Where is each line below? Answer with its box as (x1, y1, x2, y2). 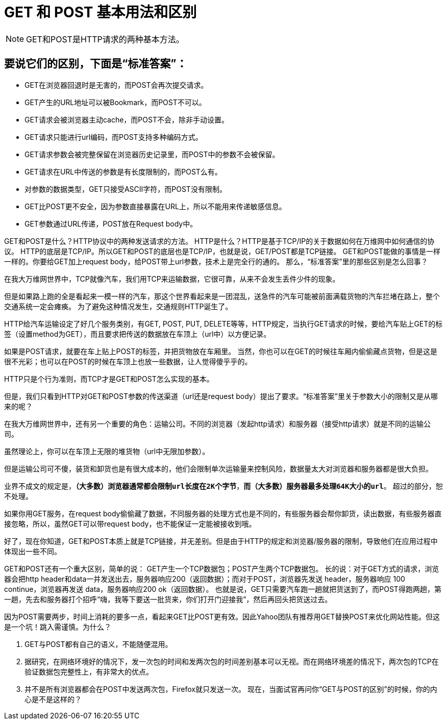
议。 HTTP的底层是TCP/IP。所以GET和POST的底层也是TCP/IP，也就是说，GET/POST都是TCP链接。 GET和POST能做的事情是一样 (4, 246, 440, 256)
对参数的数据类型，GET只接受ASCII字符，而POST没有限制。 (24, 184, 227, 193)
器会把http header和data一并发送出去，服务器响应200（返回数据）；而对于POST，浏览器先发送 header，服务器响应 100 (4, 574, 405, 583)
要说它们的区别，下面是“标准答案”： (4, 57, 187, 70)
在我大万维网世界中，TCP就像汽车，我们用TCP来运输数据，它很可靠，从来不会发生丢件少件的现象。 (4, 274, 340, 283)
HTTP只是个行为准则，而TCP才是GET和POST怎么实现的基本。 (4, 374, 214, 383)
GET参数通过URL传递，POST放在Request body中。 (24, 219, 197, 228)
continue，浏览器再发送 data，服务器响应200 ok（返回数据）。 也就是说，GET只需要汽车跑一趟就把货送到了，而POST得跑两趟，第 (4, 584, 441, 593)
